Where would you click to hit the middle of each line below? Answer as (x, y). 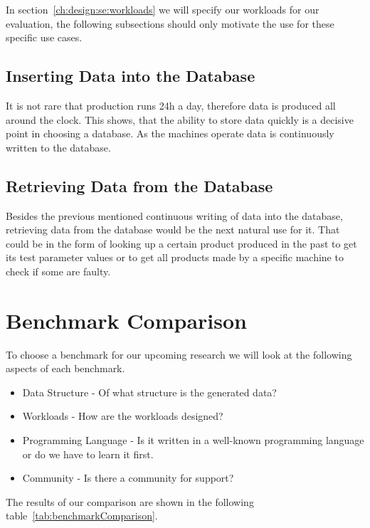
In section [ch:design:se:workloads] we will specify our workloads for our (163, 9)
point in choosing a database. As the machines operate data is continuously (170, 133)
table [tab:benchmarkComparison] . (82, 516)
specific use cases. (44, 37)
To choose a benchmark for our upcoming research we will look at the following (179, 354)
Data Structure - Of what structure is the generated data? (149, 392)
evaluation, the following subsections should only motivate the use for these (170, 23)
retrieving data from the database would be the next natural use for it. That (173, 229)
